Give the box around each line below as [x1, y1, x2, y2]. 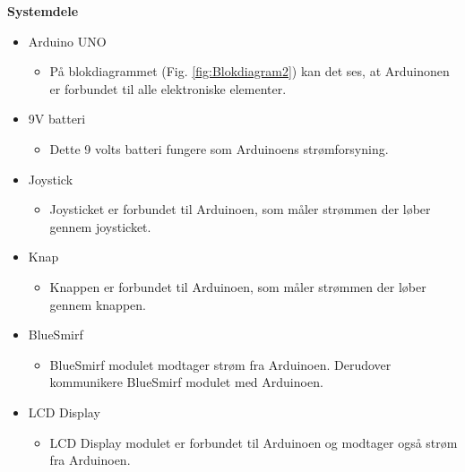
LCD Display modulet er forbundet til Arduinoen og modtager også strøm [49, 433, 458, 451]
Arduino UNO [28, 31, 107, 50]
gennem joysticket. [49, 217, 151, 236]
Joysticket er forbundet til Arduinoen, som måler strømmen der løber [49, 200, 431, 219]
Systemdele [7, 2, 79, 20]
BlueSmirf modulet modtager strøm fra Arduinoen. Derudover [49, 355, 392, 373]
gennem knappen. [49, 295, 146, 313]
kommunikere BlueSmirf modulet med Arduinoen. [49, 373, 323, 391]
